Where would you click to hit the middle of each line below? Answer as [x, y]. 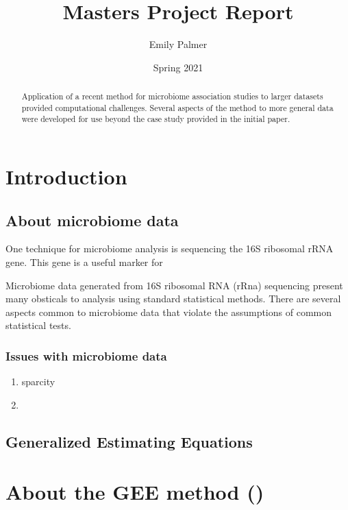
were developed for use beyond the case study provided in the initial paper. [156, 119]
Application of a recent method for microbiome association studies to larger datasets [172, 96]
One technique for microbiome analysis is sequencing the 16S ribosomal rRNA [170, 248]
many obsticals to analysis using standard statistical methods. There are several [173, 299]
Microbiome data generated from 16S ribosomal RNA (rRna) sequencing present [174, 285]
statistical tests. [38, 325]
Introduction [66, 177]
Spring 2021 [178, 67]
